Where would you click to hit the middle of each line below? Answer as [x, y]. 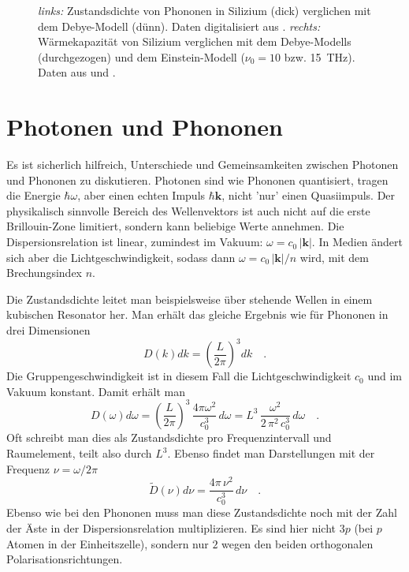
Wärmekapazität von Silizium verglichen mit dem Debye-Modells [195, 41]
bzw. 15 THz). [320, 56]
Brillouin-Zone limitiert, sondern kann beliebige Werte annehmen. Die [175, 226]
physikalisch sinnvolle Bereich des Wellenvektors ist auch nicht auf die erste [188, 210]
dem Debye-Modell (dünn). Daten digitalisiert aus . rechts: [179, 26]
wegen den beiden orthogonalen [297, 543]
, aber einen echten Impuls [141, 195]
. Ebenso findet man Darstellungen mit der [271, 453]
